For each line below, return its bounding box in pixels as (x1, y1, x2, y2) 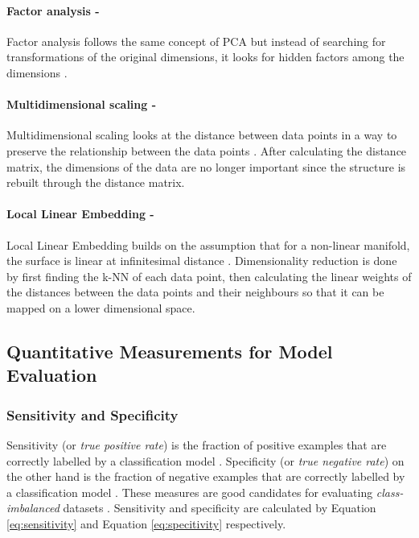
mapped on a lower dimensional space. (6, 299, 195, 316)
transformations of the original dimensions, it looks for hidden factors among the (6, 48, 405, 65)
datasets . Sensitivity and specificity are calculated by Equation (63, 499, 376, 516)
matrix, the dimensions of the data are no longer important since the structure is (6, 158, 406, 175)
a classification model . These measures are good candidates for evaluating (6, 483, 373, 500)
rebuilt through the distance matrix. (6, 174, 185, 191)
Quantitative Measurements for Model (6, 338, 333, 363)
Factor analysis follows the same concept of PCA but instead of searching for (6, 32, 386, 49)
